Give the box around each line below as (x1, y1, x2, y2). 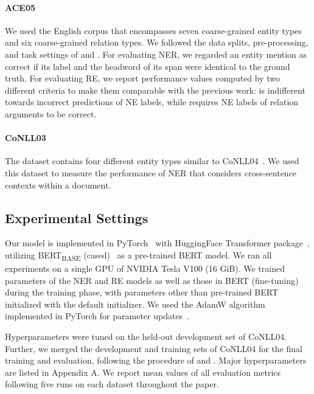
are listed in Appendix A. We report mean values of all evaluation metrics (5, 365, 281, 378)
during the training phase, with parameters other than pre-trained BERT (5, 286, 279, 299)
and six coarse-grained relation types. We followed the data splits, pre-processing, (5, 36, 309, 49)
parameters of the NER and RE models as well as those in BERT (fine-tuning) (5, 274, 299, 286)
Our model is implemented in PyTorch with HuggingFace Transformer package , (5, 237, 310, 249)
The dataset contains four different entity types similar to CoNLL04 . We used (5, 154, 299, 167)
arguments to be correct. (5, 107, 97, 120)
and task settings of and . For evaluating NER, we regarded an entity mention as (5, 47, 307, 60)
